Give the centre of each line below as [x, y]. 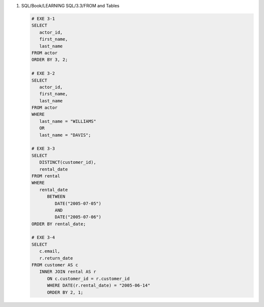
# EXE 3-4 [43, 238]
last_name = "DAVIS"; [65, 135]
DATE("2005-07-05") [78, 203]
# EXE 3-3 [43, 149]
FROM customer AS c [55, 265]
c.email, [50, 251]
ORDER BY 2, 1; [65, 292]
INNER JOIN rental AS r [68, 272]
